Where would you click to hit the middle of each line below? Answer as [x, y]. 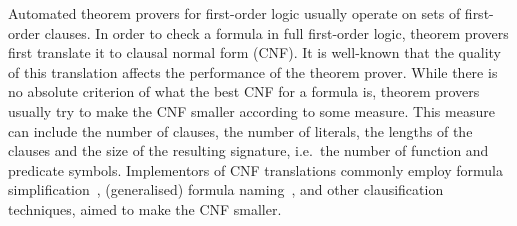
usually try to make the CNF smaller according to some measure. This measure [251, 110]
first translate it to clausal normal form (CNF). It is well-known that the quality [254, 52]
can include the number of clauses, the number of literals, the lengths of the [240, 130]
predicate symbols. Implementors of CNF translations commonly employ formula [255, 169]
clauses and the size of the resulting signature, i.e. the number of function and [248, 150]
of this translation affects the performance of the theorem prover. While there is [253, 71]
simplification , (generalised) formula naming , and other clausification [226, 189]
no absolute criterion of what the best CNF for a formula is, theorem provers [244, 91]
